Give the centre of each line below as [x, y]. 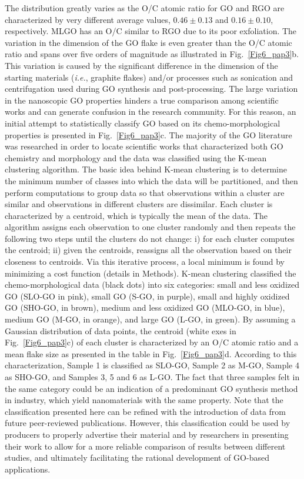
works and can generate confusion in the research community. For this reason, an [151, 112]
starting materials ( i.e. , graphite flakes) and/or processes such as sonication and [149, 77]
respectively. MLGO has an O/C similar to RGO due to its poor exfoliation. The [151, 31]
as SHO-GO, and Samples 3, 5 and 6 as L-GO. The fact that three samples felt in [152, 377]
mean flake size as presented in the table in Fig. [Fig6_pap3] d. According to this [151, 353]
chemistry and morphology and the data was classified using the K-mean [136, 157]
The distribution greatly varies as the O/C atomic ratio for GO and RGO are [145, 8]
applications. [28, 469]
